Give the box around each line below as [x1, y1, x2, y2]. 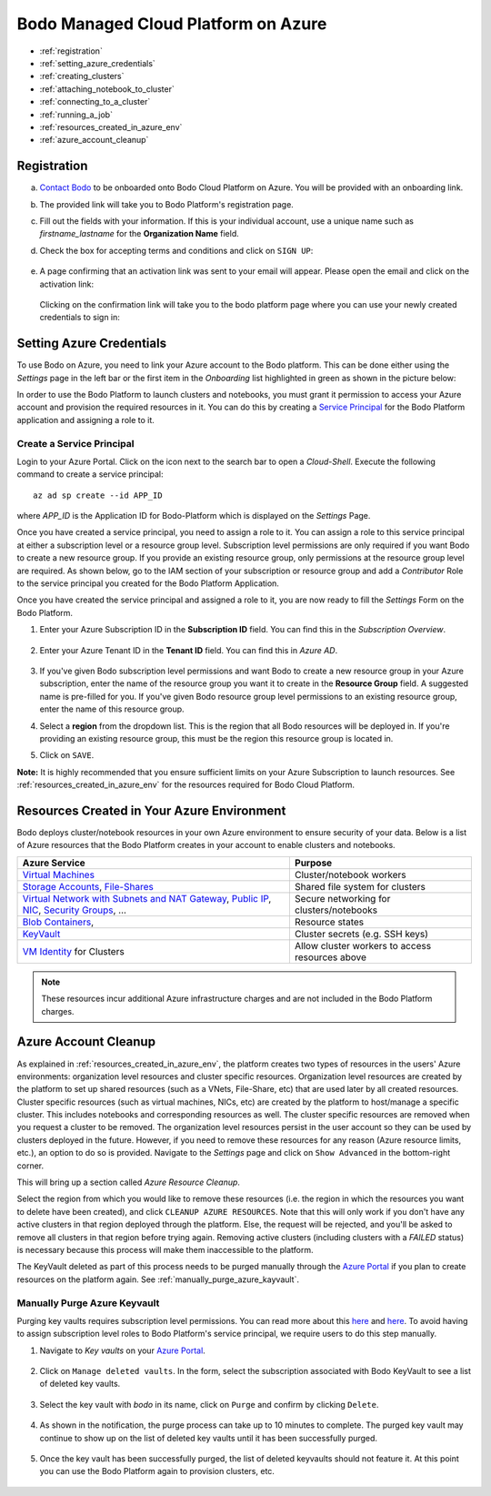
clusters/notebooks [294, 904, 378, 916]
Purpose [294, 856, 333, 869]
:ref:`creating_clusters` [39, 71, 125, 82]
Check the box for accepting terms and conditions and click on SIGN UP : [39, 245, 314, 256]
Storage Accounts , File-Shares [22, 880, 154, 893]
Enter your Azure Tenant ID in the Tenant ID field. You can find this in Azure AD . [39, 644, 338, 655]
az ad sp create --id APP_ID [33, 490, 163, 500]
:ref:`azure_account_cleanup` [39, 135, 149, 146]
